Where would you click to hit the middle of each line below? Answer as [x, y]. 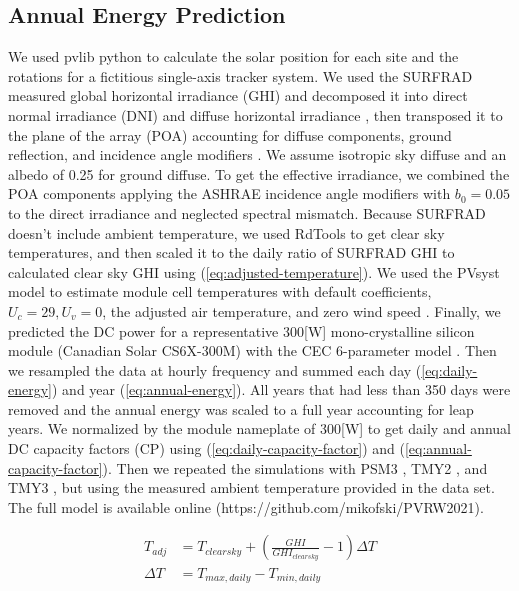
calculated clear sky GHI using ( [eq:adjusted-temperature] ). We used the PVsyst [254, 271]
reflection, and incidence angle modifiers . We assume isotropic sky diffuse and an [257, 154]
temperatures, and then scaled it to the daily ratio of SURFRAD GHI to [231, 252]
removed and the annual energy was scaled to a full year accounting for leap [241, 408]
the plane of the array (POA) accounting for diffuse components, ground [230, 134]
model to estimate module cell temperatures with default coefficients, [220, 291]
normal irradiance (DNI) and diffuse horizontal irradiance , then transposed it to [255, 114]
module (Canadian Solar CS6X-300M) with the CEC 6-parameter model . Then [252, 350]
